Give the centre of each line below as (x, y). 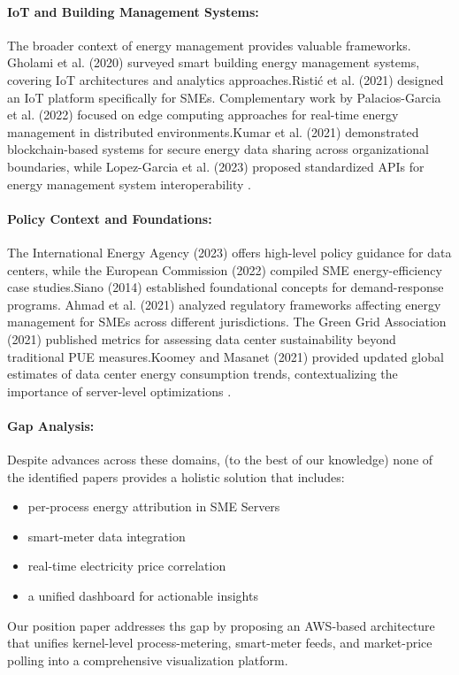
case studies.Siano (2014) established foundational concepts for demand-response (226, 287)
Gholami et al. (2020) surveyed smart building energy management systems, (214, 62)
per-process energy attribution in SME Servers (154, 506)
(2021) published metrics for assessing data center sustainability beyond (202, 338)
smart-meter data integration (107, 536)
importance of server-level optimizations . (119, 391)
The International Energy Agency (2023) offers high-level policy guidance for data (229, 252)
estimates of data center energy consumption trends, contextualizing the (203, 374)
